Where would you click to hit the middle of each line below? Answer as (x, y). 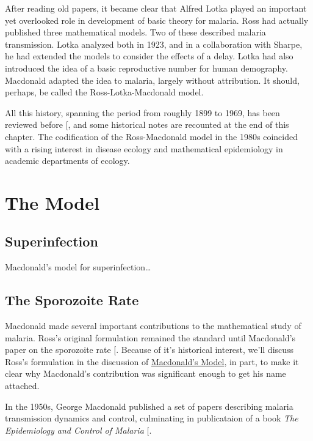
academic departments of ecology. (67, 161)
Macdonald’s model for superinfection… (78, 267)
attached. (22, 386)
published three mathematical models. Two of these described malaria (135, 32)
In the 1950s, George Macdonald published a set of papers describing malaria (149, 406)
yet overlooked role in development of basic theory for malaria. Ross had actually (157, 20)
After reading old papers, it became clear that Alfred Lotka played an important (156, 8)
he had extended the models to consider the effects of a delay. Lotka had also (149, 56)
